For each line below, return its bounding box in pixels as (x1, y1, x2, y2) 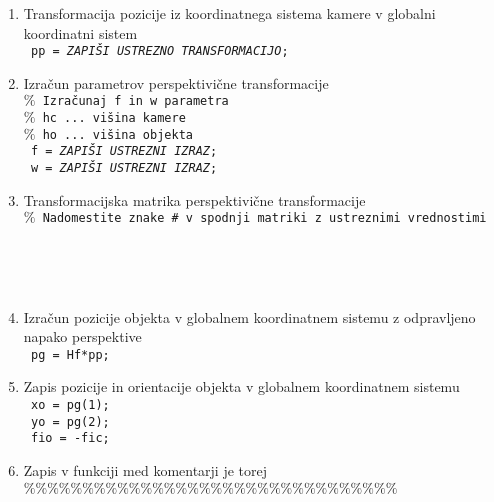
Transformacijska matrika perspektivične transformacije (23, 189, 366, 210)
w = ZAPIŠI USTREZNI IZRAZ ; (30, 161, 218, 176)
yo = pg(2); (30, 414, 110, 429)
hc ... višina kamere (42, 111, 186, 126)
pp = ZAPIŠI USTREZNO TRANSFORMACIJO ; (30, 44, 289, 59)
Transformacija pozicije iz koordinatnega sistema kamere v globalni (23, 3, 436, 23)
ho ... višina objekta (42, 127, 193, 142)
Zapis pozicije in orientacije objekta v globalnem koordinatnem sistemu (23, 376, 460, 397)
